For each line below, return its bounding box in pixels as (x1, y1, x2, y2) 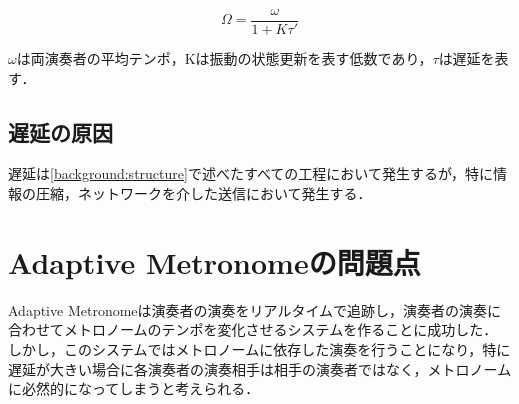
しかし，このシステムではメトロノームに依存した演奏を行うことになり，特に (8, 338, 511, 359)
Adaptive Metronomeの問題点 (8, 241, 421, 282)
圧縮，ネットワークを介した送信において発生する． (35, 183, 372, 204)
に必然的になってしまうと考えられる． (8, 378, 260, 399)
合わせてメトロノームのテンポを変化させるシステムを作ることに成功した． (8, 319, 498, 340)
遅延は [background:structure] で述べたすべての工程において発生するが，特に (8, 163, 494, 184)
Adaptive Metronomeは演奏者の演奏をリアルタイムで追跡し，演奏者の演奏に (8, 299, 502, 320)
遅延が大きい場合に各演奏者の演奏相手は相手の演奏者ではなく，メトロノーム (8, 358, 512, 379)
